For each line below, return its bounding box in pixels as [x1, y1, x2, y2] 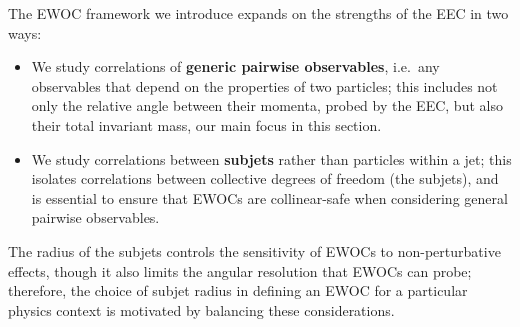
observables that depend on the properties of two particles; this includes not [31, 75, 498, 96]
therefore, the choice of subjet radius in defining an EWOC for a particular [8, 280, 468, 301]
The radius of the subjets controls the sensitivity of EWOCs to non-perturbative [8, 240, 501, 261]
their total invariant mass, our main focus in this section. [31, 114, 382, 135]
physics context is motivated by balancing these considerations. [8, 299, 395, 320]
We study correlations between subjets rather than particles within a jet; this [31, 148, 512, 169]
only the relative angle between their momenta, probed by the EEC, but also [31, 95, 503, 116]
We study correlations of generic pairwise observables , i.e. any [31, 56, 440, 77]
